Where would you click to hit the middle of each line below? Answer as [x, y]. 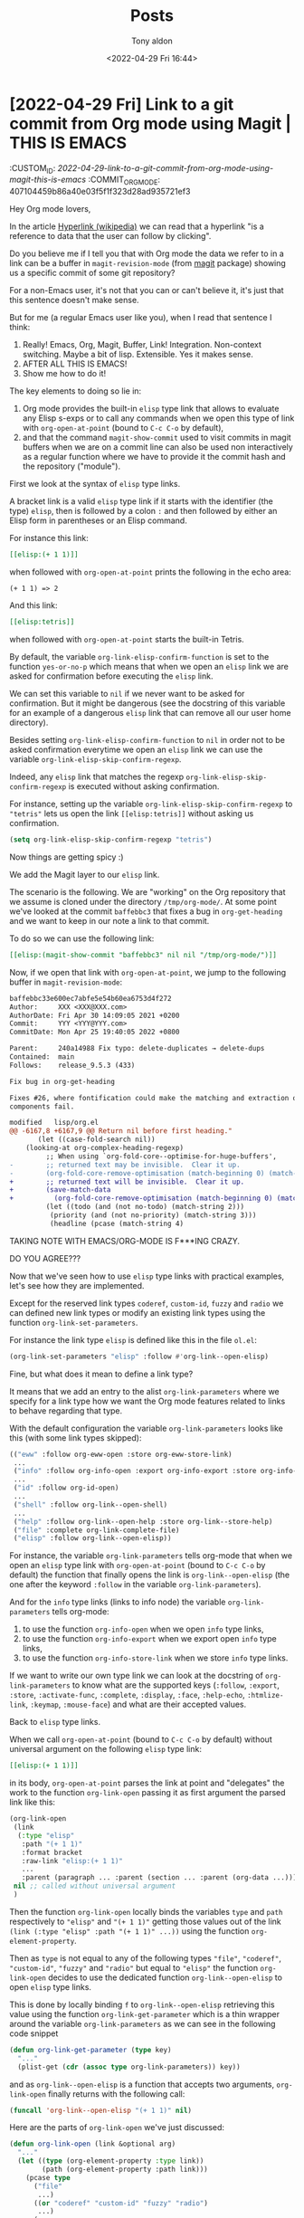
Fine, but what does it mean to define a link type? [101, 1374]
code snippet [34, 2033]
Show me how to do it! [64, 374]
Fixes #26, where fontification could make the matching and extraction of [155, 1098]
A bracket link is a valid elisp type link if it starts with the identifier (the [141, 501]
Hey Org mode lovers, [50, 209]
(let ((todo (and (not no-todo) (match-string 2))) [145, 1207]
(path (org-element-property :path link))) [125, 2170]
